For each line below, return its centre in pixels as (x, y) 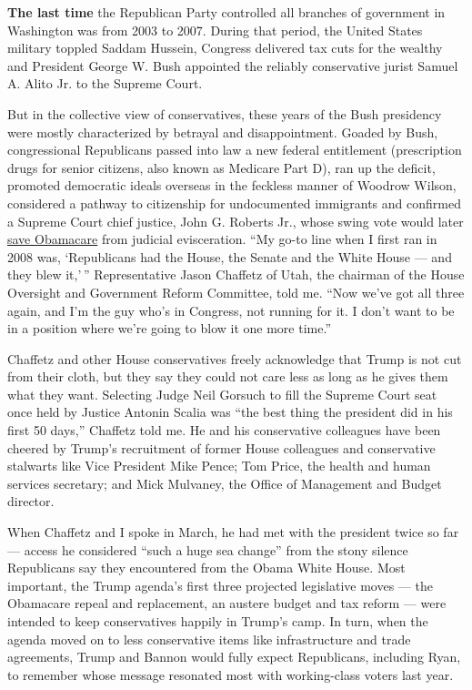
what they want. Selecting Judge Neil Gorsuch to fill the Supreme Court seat (222, 394)
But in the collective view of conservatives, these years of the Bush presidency (225, 113)
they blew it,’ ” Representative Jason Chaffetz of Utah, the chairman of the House (236, 274)
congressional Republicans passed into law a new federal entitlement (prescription (235, 150)
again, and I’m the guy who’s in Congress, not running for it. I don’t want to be (231, 310)
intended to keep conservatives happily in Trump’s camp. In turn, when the (218, 621)
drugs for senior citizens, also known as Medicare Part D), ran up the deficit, (221, 167)
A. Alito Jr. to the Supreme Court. (105, 83)
